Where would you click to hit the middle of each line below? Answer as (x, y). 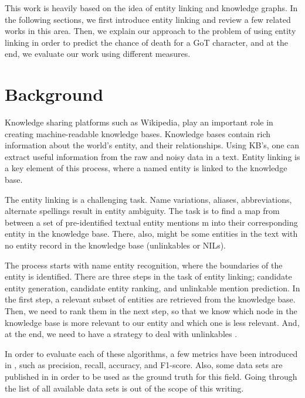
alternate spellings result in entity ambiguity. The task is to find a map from (142, 211)
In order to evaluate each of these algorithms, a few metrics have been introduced (151, 353)
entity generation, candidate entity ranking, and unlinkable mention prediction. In (152, 288)
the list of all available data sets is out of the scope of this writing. (124, 388)
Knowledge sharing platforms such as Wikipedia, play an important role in (139, 122)
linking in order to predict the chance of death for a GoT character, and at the (146, 42)
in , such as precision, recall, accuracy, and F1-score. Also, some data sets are (144, 365)
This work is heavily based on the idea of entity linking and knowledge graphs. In (151, 8)
